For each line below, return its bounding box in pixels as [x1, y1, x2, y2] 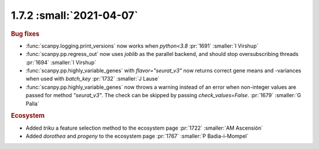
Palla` [25, 100, 40, 107]
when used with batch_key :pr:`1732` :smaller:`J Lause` [25, 75, 159, 82]
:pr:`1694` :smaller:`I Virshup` [25, 59, 97, 66]
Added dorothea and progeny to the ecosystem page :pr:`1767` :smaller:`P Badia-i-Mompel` [25, 133, 249, 140]
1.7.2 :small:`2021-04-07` [11, 9, 138, 22]
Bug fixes [11, 29, 40, 38]
